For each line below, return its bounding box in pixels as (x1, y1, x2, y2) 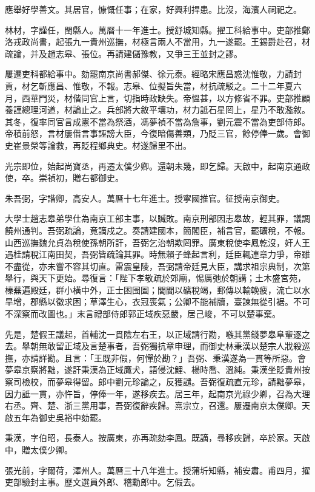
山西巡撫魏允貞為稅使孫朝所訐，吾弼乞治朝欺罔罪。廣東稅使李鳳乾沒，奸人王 (5, 236, 310, 248)
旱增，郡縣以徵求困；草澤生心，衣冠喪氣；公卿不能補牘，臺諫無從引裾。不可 (5, 295, 310, 308)
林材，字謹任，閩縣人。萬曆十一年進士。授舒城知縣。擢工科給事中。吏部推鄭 (5, 23, 310, 36)
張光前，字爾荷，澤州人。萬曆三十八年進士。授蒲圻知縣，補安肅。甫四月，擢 (5, 463, 310, 476)
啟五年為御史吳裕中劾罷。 (5, 411, 107, 423)
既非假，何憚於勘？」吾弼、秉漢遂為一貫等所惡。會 (102, 351, 306, 364)
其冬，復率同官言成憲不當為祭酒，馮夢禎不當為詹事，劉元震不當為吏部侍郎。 (5, 115, 310, 128)
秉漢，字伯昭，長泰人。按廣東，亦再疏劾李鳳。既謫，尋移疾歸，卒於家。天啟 (5, 431, 310, 444)
